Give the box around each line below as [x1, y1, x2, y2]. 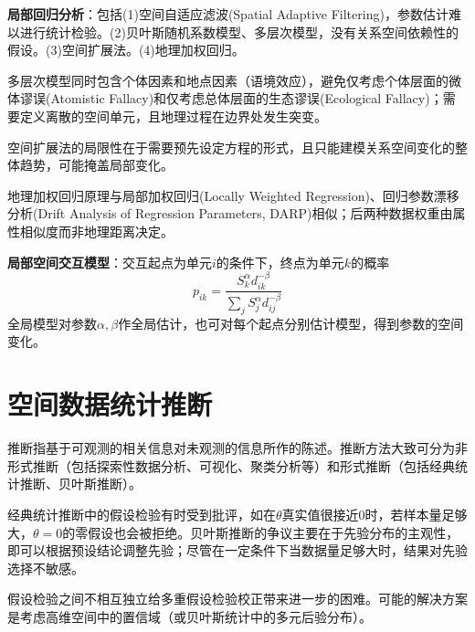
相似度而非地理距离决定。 [19, 221, 174, 240]
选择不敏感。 [7, 558, 84, 577]
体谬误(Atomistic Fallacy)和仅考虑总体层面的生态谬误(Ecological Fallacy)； [7, 89, 443, 108]
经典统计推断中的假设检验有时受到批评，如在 [7, 504, 276, 523]
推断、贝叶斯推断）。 [19, 474, 142, 493]
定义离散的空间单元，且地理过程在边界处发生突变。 [19, 106, 327, 125]
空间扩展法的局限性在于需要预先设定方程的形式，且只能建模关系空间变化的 [7, 137, 455, 156]
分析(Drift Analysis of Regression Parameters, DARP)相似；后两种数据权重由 [7, 204, 453, 223]
